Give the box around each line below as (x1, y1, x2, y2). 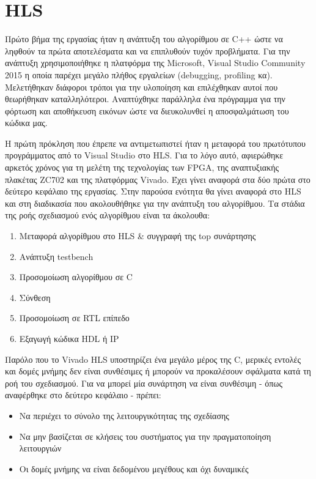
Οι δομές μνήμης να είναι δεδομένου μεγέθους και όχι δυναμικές (19, 462, 249, 475)
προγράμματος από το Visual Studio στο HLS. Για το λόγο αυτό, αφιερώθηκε (5, 149, 284, 162)
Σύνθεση (19, 291, 51, 303)
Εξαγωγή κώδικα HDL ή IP (19, 332, 119, 344)
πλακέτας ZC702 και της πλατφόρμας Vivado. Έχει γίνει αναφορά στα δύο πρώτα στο (5, 173, 310, 185)
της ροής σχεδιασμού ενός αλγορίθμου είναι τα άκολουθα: (5, 209, 210, 221)
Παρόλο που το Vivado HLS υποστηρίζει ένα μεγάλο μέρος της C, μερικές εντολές (5, 352, 301, 365)
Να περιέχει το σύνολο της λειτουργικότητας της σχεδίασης (19, 409, 229, 421)
